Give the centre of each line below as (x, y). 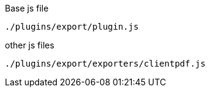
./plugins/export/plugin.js (72, 27)
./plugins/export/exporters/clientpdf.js (105, 64)
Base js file (27, 8)
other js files (30, 45)
